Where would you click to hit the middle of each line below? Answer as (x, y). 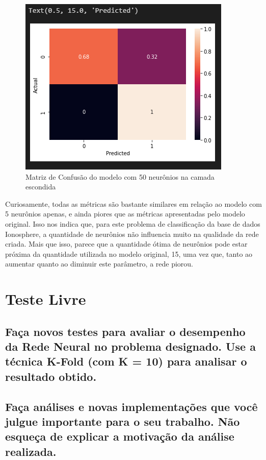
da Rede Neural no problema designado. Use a (130, 346)
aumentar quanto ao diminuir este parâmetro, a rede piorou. (99, 264)
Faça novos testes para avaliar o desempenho (125, 331)
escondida (41, 187)
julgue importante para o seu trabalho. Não (123, 421)
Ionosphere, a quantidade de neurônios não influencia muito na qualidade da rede (132, 234)
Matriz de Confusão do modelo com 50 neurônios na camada (120, 176)
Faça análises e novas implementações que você (131, 406)
